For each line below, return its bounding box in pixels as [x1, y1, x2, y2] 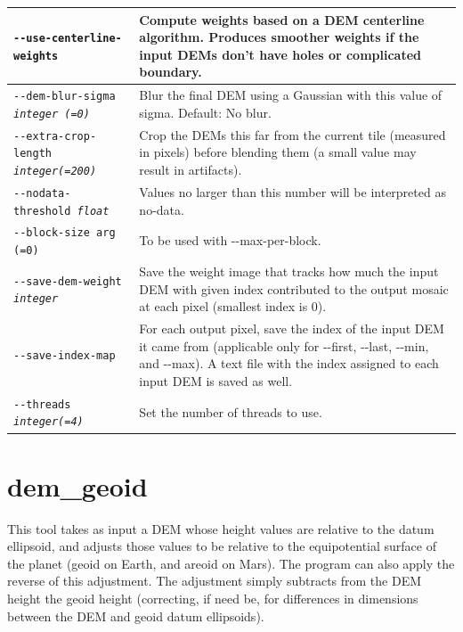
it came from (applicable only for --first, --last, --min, [139, 336, 429, 355]
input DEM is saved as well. [139, 371, 293, 390]
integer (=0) [13, 107, 90, 120]
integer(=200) [13, 165, 97, 177]
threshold [13, 204, 71, 218]
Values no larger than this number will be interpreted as [139, 182, 446, 201]
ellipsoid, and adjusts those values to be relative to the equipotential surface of [7, 537, 436, 555]
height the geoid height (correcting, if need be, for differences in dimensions [7, 589, 418, 607]
